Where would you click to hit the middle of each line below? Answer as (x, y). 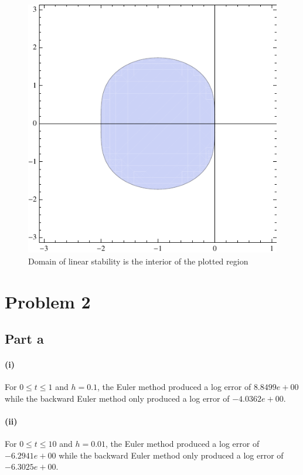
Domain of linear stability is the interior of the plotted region (138, 261)
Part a (24, 339)
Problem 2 (48, 301)
